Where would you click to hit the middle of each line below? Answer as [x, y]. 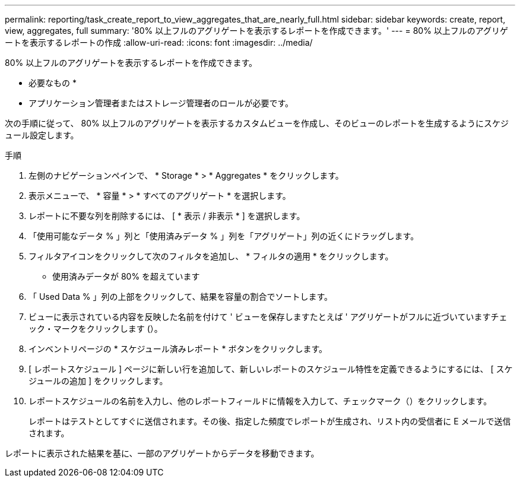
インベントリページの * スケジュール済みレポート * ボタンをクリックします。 [178, 349]
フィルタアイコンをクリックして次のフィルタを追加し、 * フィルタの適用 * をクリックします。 [211, 256]
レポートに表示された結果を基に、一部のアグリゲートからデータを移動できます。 [162, 453]
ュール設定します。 [42, 135]
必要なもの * [53, 83]
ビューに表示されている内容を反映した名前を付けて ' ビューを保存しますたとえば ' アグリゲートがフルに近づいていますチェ [268, 317]
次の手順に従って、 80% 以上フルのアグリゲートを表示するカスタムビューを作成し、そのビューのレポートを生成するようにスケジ [257, 123]
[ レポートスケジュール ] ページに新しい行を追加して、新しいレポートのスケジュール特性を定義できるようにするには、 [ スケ [271, 369]
